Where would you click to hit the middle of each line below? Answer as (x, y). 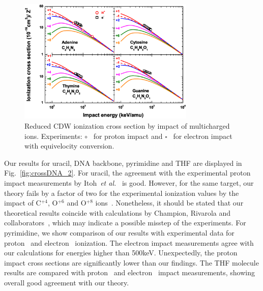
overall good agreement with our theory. (67, 282)
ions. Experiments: (53, 136)
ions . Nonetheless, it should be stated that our (169, 203)
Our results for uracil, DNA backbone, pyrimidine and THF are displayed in (123, 163)
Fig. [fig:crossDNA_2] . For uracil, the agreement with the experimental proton (127, 173)
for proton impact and (128, 136)
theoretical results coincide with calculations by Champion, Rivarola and (118, 212)
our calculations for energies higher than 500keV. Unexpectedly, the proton (121, 253)
